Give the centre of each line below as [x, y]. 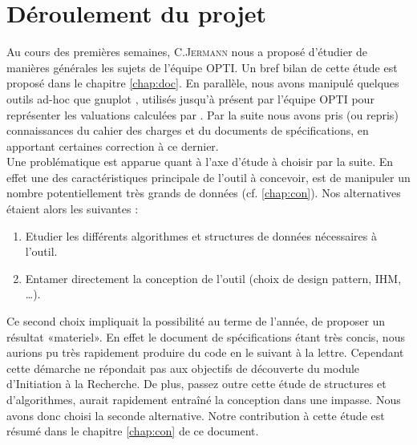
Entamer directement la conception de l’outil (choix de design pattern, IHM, [213, 278]
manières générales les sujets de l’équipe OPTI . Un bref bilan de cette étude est [202, 67]
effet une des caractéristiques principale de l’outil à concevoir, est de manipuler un [208, 177]
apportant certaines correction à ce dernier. [113, 146]
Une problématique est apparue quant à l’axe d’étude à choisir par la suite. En [200, 162]
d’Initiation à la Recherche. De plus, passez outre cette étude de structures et [196, 384]
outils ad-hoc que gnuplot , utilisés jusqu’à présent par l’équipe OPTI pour [190, 98]
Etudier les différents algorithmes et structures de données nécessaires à [201, 235]
